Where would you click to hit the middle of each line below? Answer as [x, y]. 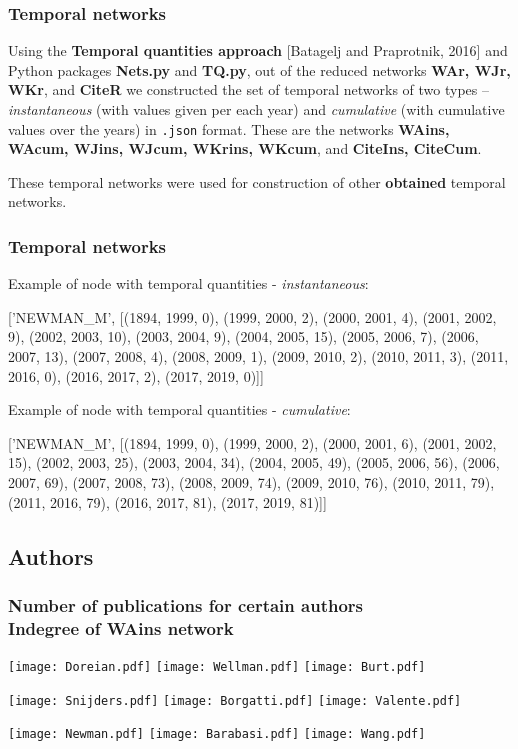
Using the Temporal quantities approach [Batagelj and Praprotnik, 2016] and [258, 50]
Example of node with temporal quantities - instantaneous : [188, 283]
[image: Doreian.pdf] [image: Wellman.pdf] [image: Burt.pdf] [217, 667]
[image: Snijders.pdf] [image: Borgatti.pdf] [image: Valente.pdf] [235, 700]
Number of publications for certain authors [185, 604]
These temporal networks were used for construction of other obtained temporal [257, 181]
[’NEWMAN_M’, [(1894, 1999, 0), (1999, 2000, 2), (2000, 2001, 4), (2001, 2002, [252, 316]
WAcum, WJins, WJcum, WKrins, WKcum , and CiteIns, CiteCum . [245, 148]
